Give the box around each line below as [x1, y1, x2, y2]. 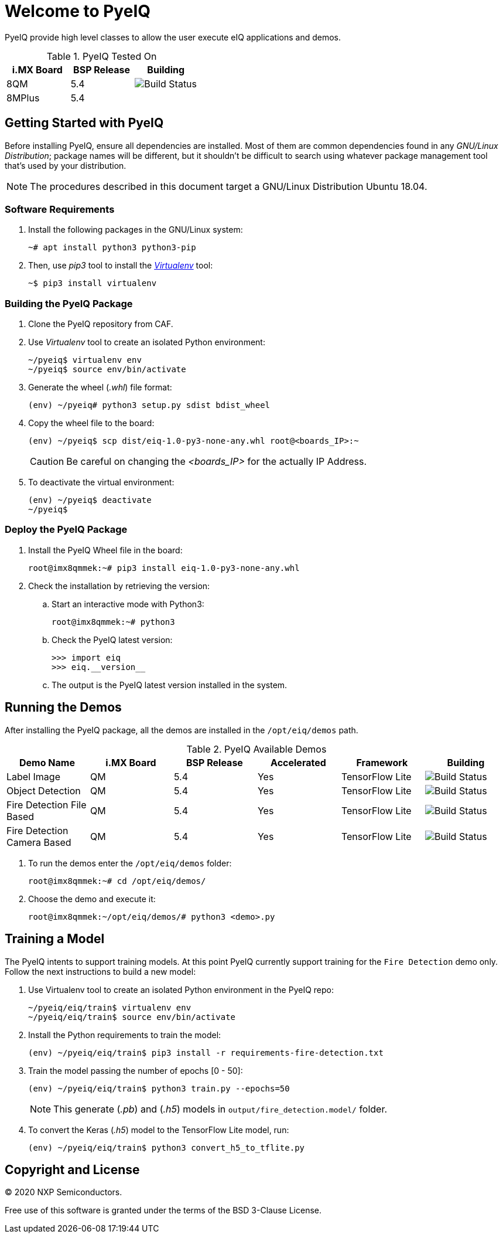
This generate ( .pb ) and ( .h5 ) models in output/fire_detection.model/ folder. [53, 1103, 388, 1115]
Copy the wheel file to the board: [28, 418, 155, 428]
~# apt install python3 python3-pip [28, 243, 196, 253]
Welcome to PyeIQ [5, 1, 151, 21]
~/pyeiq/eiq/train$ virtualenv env [28, 1002, 191, 1012]
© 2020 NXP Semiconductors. [5, 1187, 122, 1198]
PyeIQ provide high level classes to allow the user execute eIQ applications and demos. [5, 32, 341, 42]
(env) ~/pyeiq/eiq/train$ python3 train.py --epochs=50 [28, 1083, 290, 1093]
